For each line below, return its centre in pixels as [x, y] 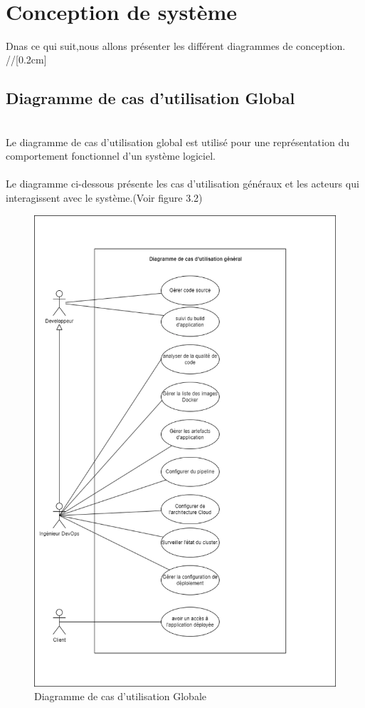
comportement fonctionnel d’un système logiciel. [111, 156]
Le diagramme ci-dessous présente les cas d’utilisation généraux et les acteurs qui [182, 184]
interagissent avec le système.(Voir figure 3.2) [104, 198]
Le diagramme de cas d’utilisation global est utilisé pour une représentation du [178, 142]
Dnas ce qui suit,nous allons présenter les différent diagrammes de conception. [176, 45]
